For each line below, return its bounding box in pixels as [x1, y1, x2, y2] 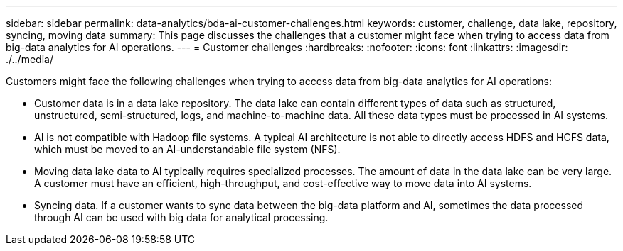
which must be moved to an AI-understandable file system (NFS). [34, 143, 341, 155]
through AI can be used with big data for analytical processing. [34, 211, 329, 223]
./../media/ [6, 53, 53, 65]
